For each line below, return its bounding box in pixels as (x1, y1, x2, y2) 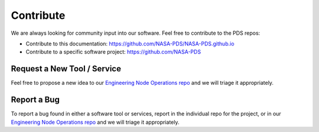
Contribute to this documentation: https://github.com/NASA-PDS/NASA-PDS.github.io (25, 40, 235, 47)
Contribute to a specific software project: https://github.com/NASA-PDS (25, 48, 201, 55)
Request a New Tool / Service (11, 64, 121, 74)
